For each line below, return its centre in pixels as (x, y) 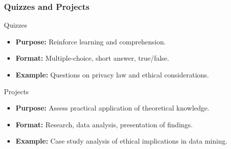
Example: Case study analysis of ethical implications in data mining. (121, 141)
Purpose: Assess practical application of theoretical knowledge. (113, 108)
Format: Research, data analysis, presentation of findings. (104, 124)
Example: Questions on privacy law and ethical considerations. (112, 74)
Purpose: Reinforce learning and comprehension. (91, 41)
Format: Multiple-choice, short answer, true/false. (92, 58)
